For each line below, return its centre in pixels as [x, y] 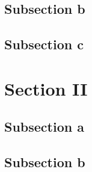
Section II [46, 88]
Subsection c [44, 44]
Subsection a [44, 127]
